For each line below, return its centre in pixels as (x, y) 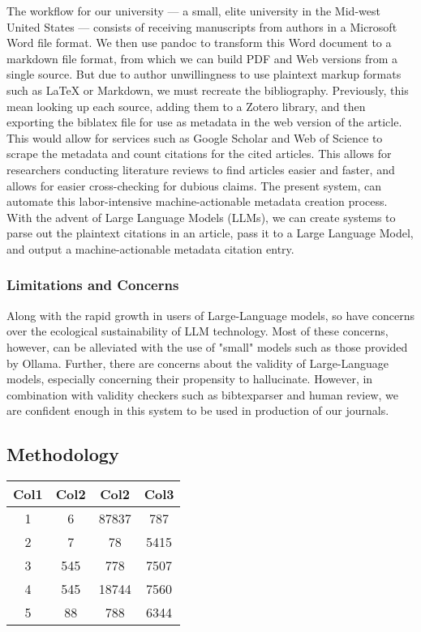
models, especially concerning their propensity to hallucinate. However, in (190, 379)
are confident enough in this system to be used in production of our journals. (198, 410)
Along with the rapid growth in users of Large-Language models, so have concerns (211, 315)
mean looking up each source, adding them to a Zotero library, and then (186, 106)
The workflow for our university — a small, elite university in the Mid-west (193, 11)
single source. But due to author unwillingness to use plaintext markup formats (204, 74)
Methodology (63, 454)
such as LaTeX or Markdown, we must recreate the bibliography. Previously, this (208, 90)
